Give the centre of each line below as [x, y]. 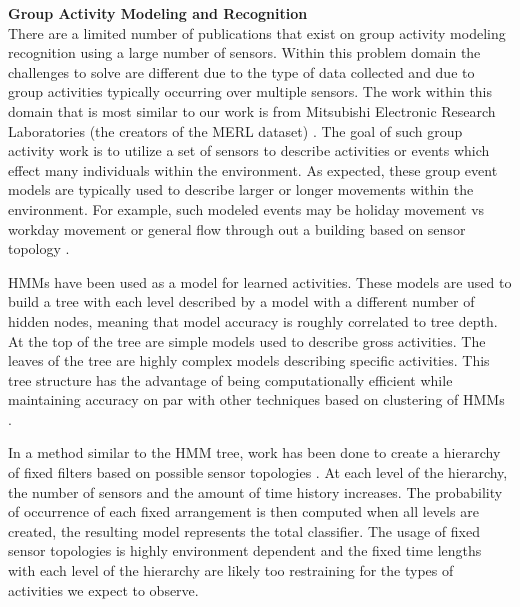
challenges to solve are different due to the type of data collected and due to [241, 71]
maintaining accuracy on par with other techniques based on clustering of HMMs [256, 399]
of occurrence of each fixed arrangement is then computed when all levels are [243, 511]
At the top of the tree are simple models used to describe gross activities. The [247, 340]
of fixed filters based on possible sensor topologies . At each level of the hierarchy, [258, 472]
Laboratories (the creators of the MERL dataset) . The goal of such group [235, 130]
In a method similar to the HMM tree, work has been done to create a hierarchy [254, 452]
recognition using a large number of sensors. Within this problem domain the [244, 52]
